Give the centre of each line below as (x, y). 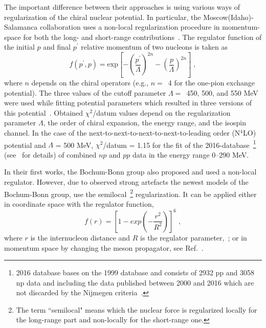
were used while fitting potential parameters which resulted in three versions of (128, 103)
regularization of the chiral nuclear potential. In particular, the (103, 17)
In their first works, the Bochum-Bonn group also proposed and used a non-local (130, 172)
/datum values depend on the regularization (162, 112)
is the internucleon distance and (80, 237)
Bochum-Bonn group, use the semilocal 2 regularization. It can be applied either (130, 193)
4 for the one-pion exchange (212, 82)
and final (57, 47)
